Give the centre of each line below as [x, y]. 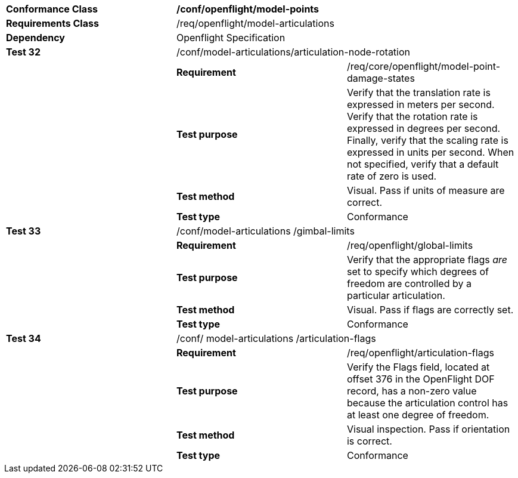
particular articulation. [396, 295]
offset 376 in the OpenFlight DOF [421, 379]
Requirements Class [52, 23]
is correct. [369, 441]
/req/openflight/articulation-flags [420, 353]
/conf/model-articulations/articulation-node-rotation [293, 52]
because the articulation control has [427, 403]
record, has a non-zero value [412, 391]
